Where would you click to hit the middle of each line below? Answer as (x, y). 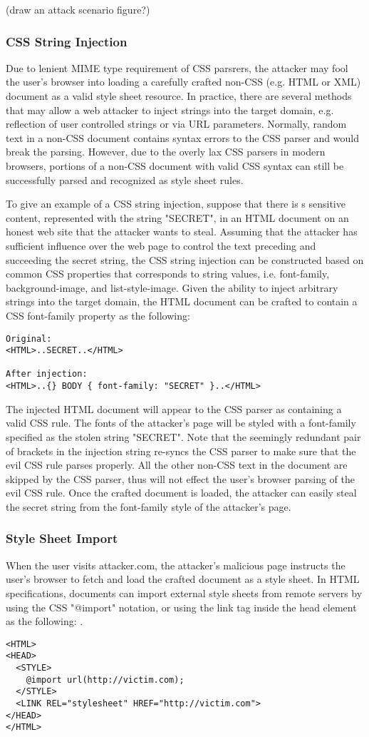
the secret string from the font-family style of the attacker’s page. (149, 506)
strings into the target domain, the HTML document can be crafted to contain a (182, 301)
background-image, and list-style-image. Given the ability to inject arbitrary (172, 287)
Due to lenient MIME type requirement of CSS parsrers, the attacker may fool (177, 67)
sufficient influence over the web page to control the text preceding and (161, 245)
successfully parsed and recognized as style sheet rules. (125, 179)
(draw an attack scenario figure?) (78, 9)
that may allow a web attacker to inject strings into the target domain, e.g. (170, 110)
